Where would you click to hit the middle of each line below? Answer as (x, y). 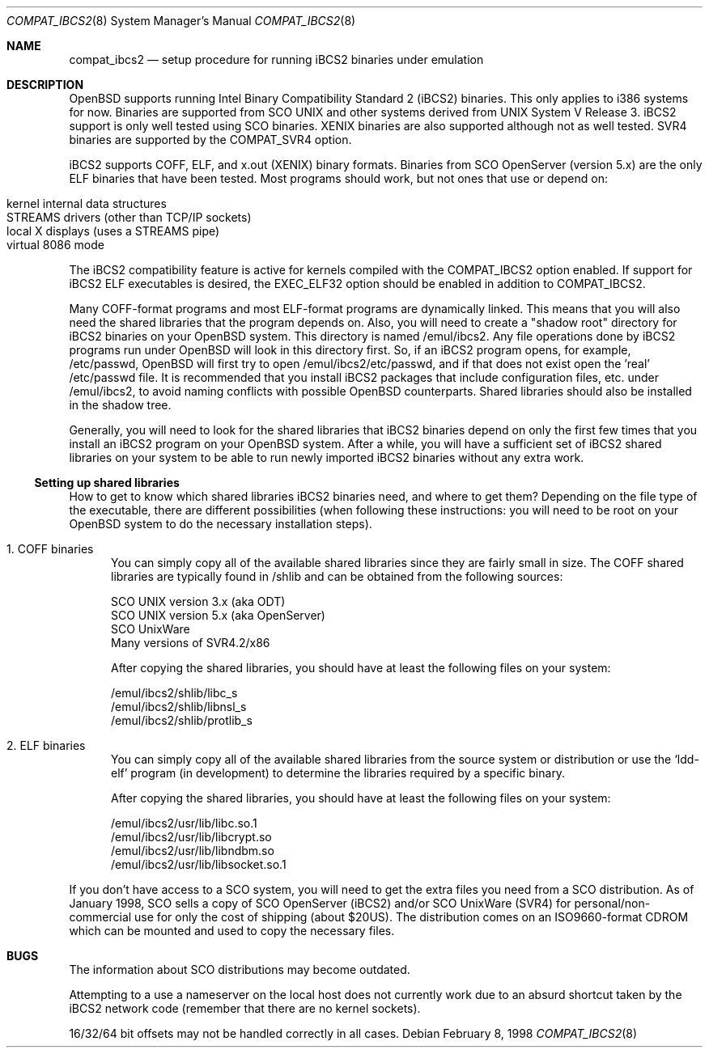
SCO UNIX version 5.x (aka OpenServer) (218, 615)
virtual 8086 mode (55, 245)
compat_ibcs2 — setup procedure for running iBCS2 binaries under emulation (276, 59)
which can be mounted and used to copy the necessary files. (232, 931)
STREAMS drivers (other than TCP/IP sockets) (129, 217)
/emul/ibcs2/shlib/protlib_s (182, 720)
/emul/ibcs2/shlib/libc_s (174, 693)
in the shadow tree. (120, 405)
